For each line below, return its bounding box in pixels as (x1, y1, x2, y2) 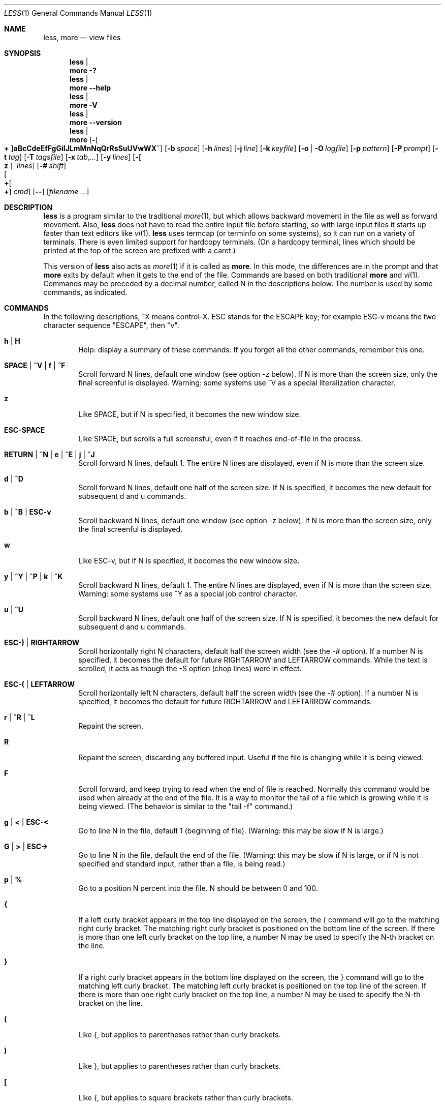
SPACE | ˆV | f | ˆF (4, 361, 66, 370)
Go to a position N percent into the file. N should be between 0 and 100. (78, 884, 318, 892)
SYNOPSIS (4, 49, 41, 57)
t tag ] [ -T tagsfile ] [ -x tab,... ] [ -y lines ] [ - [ (4, 153, 141, 161)
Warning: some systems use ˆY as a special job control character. (78, 589, 298, 598)
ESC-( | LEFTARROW (4, 680, 75, 689)
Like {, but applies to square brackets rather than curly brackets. (78, 1093, 293, 1102)
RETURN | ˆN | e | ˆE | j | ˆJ (4, 450, 95, 459)
